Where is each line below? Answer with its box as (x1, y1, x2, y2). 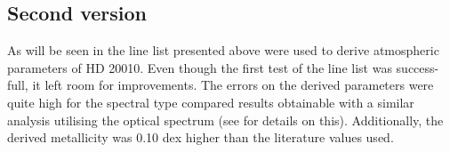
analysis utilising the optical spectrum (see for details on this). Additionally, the (7, 110, 444, 129)
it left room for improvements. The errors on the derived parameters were (32, 76, 434, 94)
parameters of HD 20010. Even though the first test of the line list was (7, 58, 392, 76)
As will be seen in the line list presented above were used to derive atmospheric (7, 41, 439, 60)
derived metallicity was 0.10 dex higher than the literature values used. (7, 128, 394, 147)
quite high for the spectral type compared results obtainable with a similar (7, 92, 414, 111)
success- (396, 58, 439, 76)
